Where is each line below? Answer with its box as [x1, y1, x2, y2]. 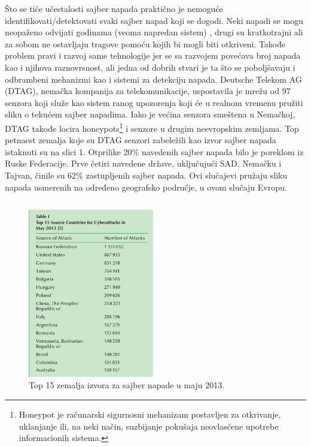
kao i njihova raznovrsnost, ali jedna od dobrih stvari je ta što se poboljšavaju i [5, 61, 295, 73]
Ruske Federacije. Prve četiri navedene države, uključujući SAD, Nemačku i [5, 157, 282, 170]
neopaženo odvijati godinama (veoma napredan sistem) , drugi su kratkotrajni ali [5, 26, 303, 38]
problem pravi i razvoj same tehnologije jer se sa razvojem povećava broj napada [5, 49, 301, 62]
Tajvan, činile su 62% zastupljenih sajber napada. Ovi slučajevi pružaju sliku [5, 168, 288, 181]
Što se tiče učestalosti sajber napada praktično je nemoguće [5, 2, 223, 14]
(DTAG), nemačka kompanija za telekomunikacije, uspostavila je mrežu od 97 [5, 84, 291, 97]
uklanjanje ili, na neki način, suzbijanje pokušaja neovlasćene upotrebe [19, 419, 279, 432]
